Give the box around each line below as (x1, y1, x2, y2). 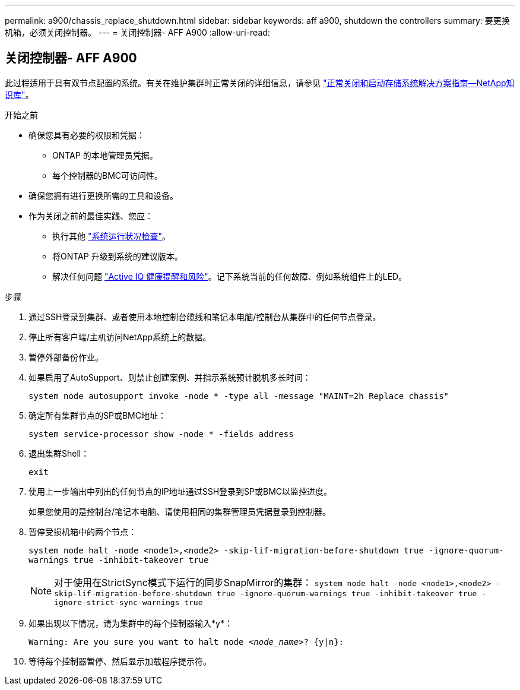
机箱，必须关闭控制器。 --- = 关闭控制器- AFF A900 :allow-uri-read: (5, 27, 270, 37)
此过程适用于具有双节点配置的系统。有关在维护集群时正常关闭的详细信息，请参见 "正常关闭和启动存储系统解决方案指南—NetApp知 (5, 77, 515, 88)
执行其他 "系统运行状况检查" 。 (52, 230, 170, 241)
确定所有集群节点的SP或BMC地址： (28, 410, 166, 420)
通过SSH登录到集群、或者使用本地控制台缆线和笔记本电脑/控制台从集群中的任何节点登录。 (28, 311, 381, 322)
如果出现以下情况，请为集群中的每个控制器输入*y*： (28, 618, 233, 628)
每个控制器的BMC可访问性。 (52, 170, 163, 181)
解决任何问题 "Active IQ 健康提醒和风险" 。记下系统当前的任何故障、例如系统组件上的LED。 (52, 271, 407, 281)
